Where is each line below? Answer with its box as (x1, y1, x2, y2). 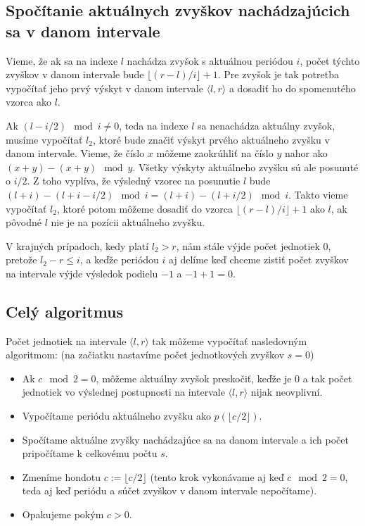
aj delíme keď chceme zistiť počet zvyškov (169, 252, 349, 267)
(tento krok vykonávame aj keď (150, 469, 284, 484)
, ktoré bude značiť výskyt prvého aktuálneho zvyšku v (92, 132, 330, 146)
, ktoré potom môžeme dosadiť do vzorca (56, 201, 233, 215)
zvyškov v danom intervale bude (6, 67, 144, 82)
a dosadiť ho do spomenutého (229, 80, 356, 95)
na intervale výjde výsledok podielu (6, 265, 158, 280)
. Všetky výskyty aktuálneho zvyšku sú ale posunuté (132, 159, 359, 174)
